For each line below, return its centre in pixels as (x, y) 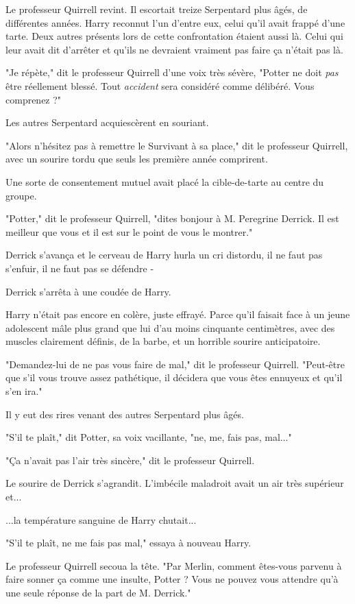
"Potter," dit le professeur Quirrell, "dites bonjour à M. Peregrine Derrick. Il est (172, 218)
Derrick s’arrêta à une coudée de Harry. (88, 291)
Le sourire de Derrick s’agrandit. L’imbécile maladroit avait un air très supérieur (175, 483)
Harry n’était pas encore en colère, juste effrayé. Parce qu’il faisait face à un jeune (178, 314)
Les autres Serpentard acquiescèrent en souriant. (107, 122)
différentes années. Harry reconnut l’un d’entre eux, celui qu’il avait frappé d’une (175, 22)
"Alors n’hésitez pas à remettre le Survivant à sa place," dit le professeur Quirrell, (177, 145)
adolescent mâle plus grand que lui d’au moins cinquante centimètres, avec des (170, 327)
